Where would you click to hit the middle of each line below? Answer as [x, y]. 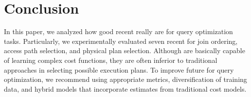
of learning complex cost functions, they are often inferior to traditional [111, 60]
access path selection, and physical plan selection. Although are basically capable [125, 50]
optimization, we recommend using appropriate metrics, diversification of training [125, 79]
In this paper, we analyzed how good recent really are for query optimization [118, 31]
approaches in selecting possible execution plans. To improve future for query [119, 69]
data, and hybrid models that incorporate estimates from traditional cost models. [125, 88]
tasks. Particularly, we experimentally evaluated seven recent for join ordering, [121, 41]
